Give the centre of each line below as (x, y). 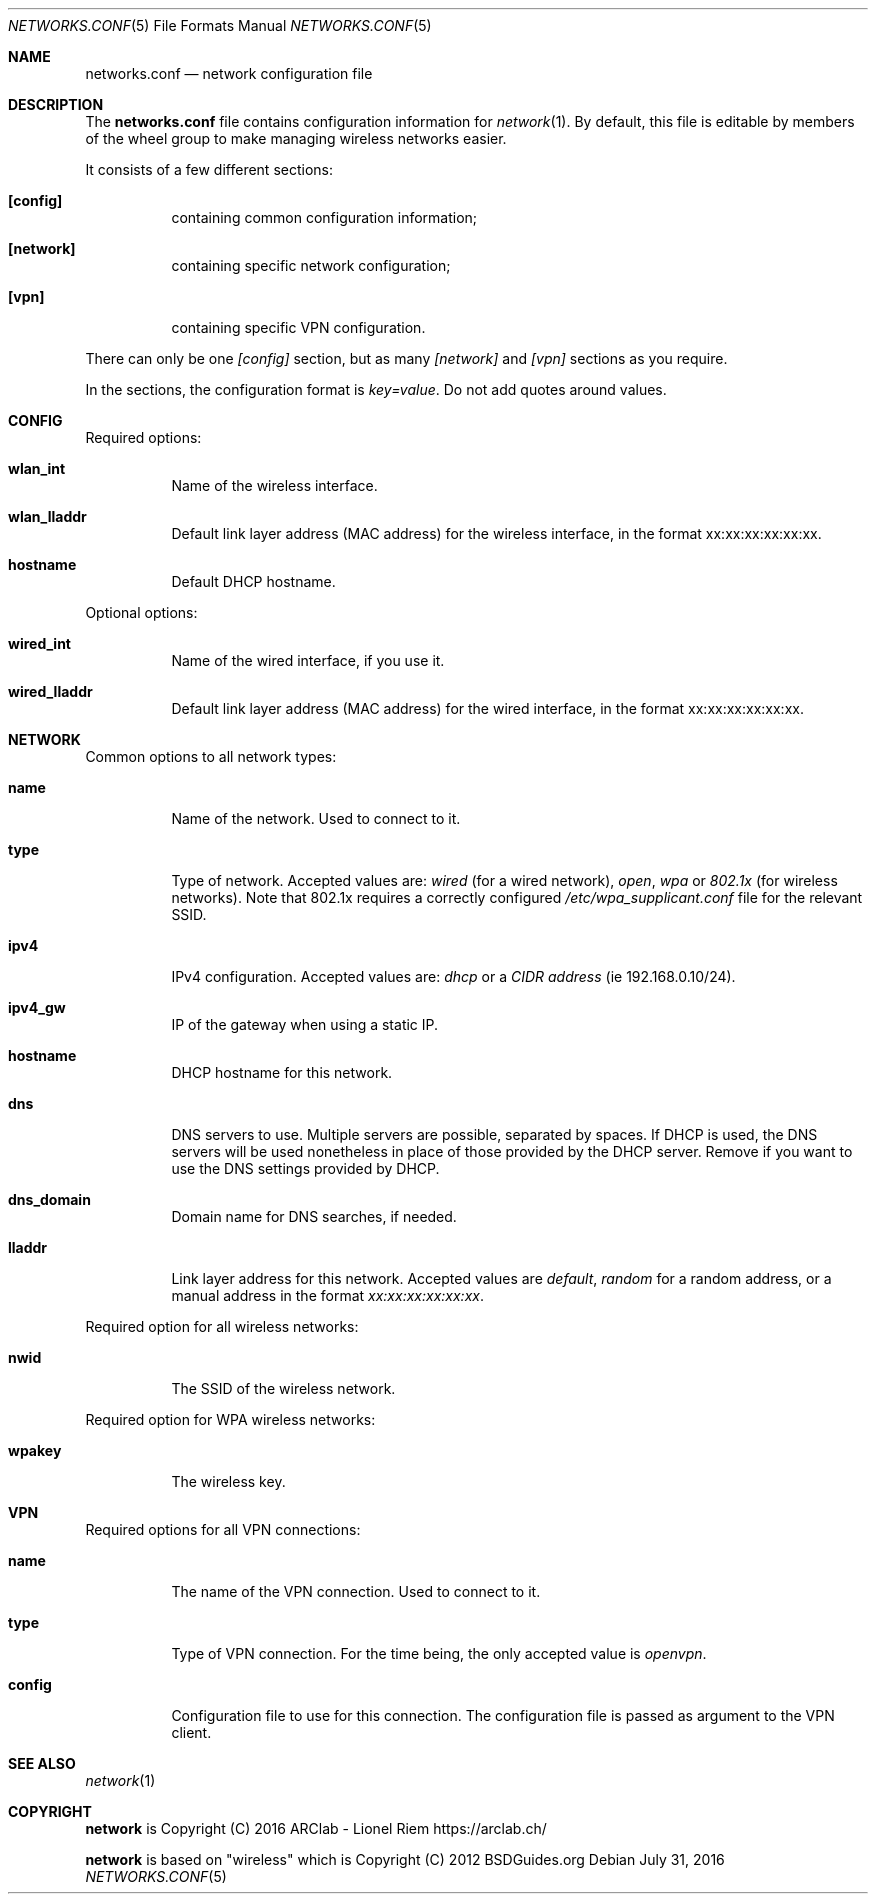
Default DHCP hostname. (253, 581)
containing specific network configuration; (311, 265)
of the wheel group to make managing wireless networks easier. (296, 138)
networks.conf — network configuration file (229, 73)
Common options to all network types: (211, 756)
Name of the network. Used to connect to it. (316, 818)
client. (191, 1732)
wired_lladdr (50, 691)
